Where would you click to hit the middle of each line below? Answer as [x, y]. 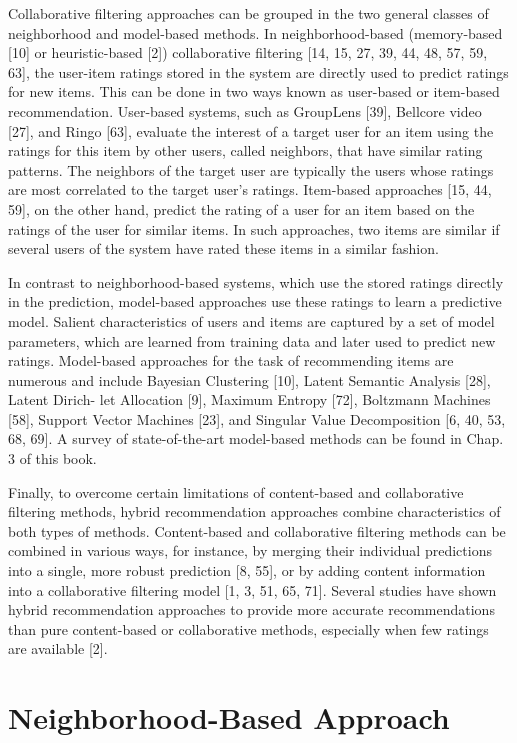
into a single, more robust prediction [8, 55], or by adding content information [247, 570]
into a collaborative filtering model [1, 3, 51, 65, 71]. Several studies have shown [252, 589]
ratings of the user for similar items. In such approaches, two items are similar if [254, 228]
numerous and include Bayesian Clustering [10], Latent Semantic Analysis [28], [249, 379]
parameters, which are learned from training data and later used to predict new [252, 340]
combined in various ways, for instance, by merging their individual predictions [250, 550]
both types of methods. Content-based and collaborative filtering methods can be [257, 530]
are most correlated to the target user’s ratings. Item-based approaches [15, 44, [250, 189]
